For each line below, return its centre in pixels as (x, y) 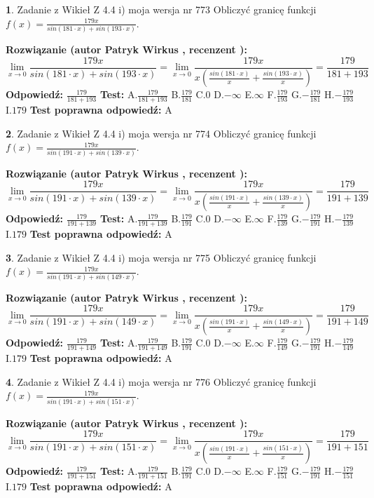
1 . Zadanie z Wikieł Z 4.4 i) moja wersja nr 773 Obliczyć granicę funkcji (161, 9)
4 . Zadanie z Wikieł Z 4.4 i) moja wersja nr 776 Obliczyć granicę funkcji (161, 381)
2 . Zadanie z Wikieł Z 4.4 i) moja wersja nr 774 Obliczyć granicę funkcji (161, 133)
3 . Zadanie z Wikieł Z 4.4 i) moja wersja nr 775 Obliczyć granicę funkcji (161, 257)
